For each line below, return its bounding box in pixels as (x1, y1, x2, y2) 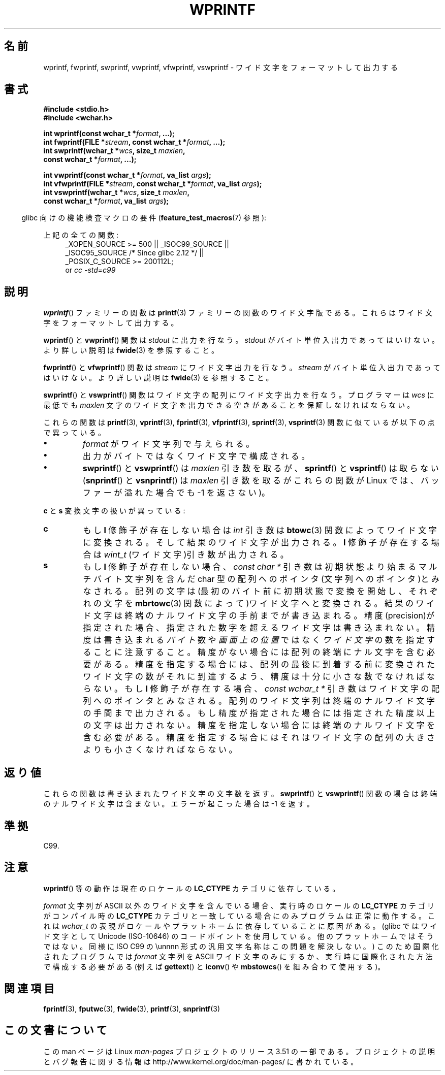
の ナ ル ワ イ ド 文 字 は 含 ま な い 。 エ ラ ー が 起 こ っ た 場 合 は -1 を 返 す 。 (43, 799, 314, 808)
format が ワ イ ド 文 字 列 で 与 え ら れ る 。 (82, 439, 255, 449)
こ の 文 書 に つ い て (4, 1024, 107, 1037)
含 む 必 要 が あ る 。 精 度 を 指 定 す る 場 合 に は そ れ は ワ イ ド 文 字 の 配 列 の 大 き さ (83, 732, 435, 743)
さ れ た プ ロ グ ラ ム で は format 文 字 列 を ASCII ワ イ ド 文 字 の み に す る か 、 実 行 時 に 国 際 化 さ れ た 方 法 (43, 952, 433, 961)
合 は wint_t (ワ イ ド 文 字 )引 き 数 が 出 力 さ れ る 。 (83, 549, 289, 560)
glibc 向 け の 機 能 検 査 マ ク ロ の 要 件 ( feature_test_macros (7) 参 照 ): (21, 213, 267, 222)
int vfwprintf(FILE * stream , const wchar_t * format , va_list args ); (43, 179, 262, 188)
